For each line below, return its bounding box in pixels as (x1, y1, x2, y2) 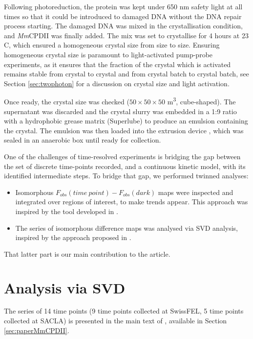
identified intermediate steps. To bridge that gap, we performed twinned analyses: (4, 170, 249, 181)
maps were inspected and (158, 187, 233, 197)
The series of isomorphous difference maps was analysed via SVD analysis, (15, 222, 238, 233)
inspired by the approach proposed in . (15, 232, 131, 242)
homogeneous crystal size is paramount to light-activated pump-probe (4, 49, 213, 59)
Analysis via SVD (4, 277, 126, 297)
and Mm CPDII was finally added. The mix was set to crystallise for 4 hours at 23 (4, 30, 249, 40)
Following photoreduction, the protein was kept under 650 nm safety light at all (4, 1, 243, 11)
